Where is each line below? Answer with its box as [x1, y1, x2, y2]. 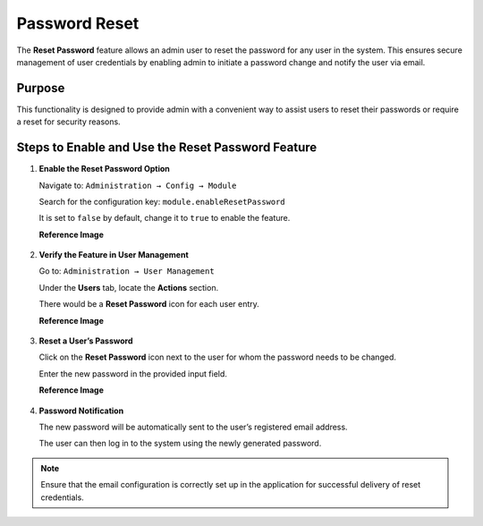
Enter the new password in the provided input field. [38, 368, 228, 379]
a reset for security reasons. [16, 116, 121, 127]
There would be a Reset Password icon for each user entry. [38, 299, 259, 310]
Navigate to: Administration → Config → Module [38, 180, 237, 191]
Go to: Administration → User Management [38, 266, 215, 276]
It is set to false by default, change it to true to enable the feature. [38, 213, 291, 224]
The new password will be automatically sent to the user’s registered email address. [38, 421, 348, 432]
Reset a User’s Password [38, 335, 133, 346]
